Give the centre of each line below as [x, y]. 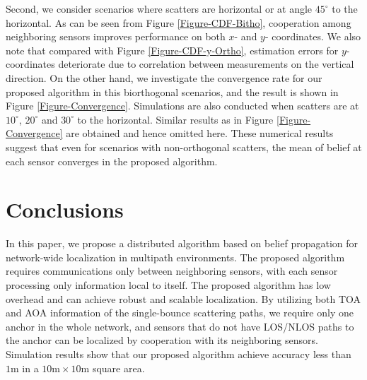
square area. [118, 368]
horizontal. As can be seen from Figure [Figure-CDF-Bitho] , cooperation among [179, 22]
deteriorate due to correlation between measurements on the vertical [206, 64]
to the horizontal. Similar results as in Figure [175, 119]
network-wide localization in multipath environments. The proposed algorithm [175, 257]
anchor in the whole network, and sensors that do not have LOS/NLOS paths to [180, 326]
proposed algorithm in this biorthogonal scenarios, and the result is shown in [172, 91]
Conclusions [65, 209]
